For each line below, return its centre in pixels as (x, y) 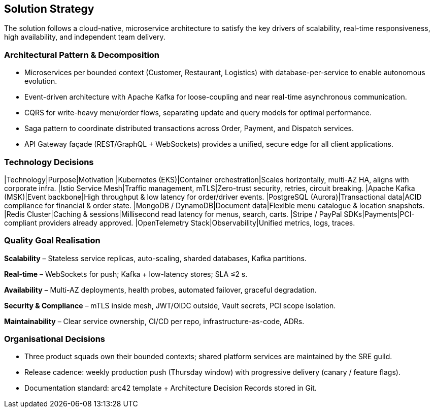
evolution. (41, 81)
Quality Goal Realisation (52, 241)
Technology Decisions (49, 162)
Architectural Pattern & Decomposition (82, 55)
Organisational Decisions (55, 339)
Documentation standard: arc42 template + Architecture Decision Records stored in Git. (171, 388)
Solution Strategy (49, 9)
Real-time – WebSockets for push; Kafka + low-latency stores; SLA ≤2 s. (126, 274)
